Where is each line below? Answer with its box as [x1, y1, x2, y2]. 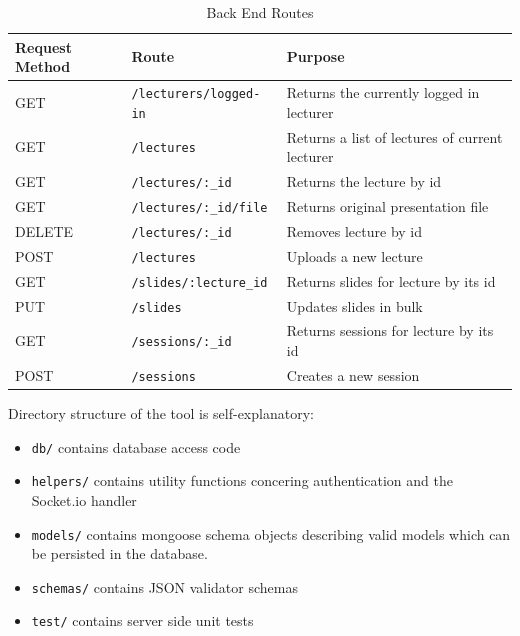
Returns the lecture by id [286, 171, 442, 192]
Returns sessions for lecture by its [286, 320, 494, 341]
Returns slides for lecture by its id [286, 270, 496, 291]
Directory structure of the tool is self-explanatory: [8, 403, 314, 424]
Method [15, 56, 71, 77]
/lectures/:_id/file [131, 200, 268, 215]
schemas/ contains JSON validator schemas [31, 576, 298, 597]
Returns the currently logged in [286, 82, 480, 103]
